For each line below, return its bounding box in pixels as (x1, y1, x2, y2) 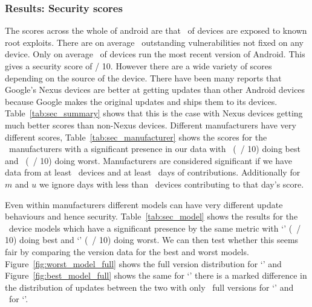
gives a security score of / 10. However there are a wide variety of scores (5, 60, 272, 72)
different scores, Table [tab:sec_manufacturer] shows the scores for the (5, 130, 267, 143)
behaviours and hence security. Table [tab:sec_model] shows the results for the (5, 210, 298, 223)
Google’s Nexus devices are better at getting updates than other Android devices (5, 83, 305, 96)
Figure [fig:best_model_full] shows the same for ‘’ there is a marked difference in (5, 269, 307, 282)
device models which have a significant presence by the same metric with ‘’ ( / (8, 221, 301, 234)
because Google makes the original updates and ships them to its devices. (5, 95, 278, 107)
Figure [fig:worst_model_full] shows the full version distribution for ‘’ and (5, 257, 282, 270)
